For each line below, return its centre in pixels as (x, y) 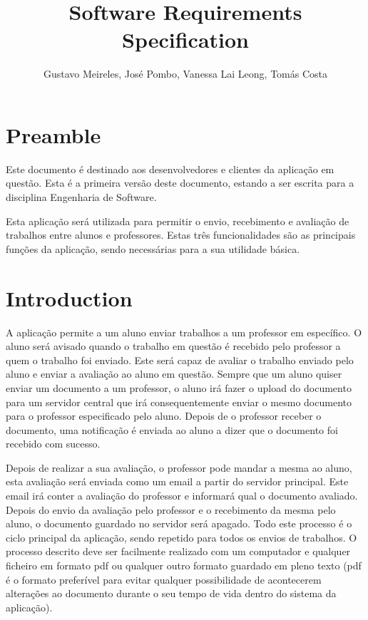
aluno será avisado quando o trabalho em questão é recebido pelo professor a (173, 346)
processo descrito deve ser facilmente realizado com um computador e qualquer (178, 551)
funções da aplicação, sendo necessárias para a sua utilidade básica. (153, 248)
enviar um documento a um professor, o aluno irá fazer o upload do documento (179, 387)
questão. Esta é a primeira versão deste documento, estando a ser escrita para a (180, 183)
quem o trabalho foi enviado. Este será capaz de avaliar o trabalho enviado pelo (180, 360)
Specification (185, 40)
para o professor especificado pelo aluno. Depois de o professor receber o (164, 416)
